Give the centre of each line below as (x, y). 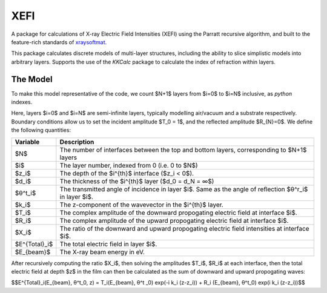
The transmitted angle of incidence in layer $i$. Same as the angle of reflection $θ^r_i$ (184, 189)
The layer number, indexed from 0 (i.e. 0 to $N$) (129, 165)
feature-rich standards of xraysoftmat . (59, 42)
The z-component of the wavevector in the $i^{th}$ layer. (141, 205)
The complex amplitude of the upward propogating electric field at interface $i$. (174, 220)
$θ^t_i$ (25, 193)
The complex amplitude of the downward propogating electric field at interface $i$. (178, 212)
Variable (27, 142)
